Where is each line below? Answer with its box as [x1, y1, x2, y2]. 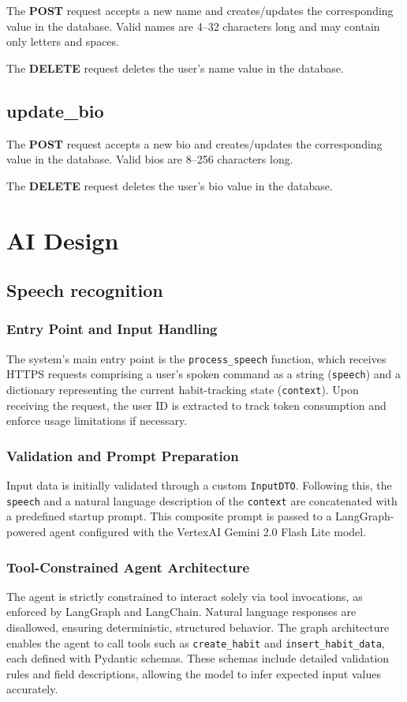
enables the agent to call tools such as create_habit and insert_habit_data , [6, 634, 385, 651]
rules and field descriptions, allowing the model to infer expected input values [6, 665, 381, 681]
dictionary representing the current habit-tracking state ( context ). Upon [6, 381, 359, 398]
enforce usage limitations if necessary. [6, 412, 188, 429]
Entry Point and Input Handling [6, 319, 218, 339]
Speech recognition [6, 278, 163, 302]
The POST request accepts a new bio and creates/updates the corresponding [6, 135, 383, 152]
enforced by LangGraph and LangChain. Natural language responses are [6, 603, 357, 620]
